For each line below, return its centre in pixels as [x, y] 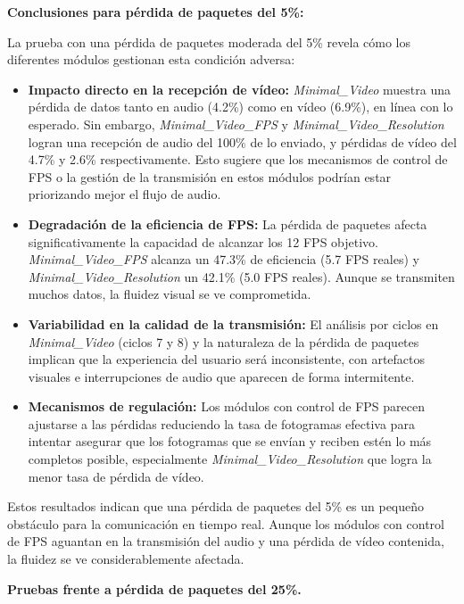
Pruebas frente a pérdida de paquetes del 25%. [154, 588]
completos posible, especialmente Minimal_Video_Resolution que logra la [230, 459]
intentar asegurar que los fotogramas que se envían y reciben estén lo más [230, 441]
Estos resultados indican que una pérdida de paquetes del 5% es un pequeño [216, 506]
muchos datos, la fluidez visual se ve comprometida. [170, 294]
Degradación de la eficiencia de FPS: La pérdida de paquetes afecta [228, 223]
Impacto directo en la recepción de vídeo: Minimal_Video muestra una [240, 89]
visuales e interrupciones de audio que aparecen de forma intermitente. [221, 376]
